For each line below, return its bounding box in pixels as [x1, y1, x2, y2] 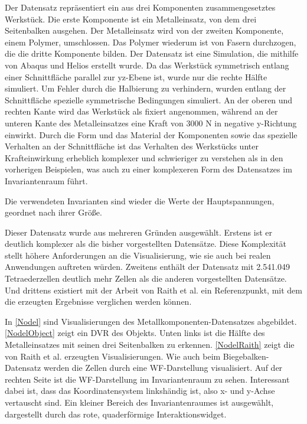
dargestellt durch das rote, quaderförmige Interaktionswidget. [5, 407, 227, 420]
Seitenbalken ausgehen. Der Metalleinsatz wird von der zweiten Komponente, [5, 24, 284, 37]
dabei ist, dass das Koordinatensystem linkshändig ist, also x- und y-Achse [5, 384, 275, 397]
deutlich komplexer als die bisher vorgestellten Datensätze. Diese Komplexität [5, 237, 286, 250]
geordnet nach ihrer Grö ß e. [5, 206, 102, 218]
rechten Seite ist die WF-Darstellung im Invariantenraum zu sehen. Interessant [5, 373, 290, 385]
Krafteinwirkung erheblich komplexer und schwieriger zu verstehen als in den [5, 151, 283, 164]
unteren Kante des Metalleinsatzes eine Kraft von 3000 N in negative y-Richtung [5, 116, 297, 129]
